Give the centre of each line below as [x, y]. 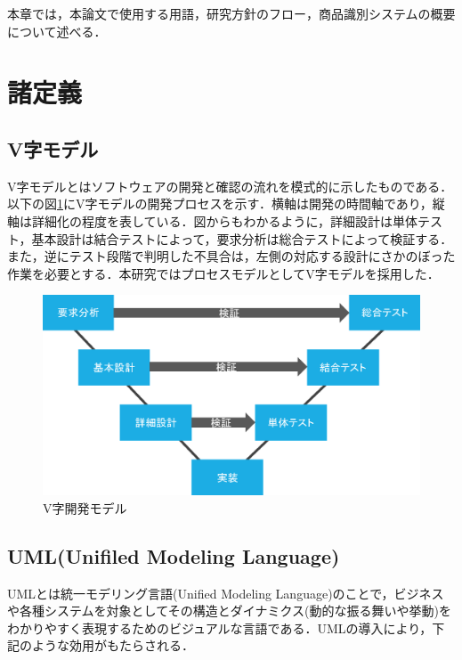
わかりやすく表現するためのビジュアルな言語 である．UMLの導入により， [220, 627]
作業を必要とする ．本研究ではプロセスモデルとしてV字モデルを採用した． [223, 273]
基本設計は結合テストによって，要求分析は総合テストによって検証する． [242, 238]
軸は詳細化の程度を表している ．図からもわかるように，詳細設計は [200, 220]
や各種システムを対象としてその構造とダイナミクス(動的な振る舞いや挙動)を [229, 611]
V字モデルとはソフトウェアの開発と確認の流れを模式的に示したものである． [230, 186]
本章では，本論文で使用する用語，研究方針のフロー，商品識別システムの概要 [231, 13]
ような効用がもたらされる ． [113, 645]
